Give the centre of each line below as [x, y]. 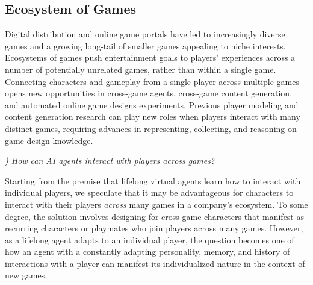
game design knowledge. [49, 140]
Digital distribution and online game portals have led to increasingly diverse [145, 34]
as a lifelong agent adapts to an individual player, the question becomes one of [150, 240]
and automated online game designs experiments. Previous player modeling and [152, 105]
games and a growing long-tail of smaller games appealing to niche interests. [145, 45]
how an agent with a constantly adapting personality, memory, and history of [147, 252]
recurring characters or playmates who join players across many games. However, [154, 228]
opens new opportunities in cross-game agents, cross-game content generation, [149, 93]
